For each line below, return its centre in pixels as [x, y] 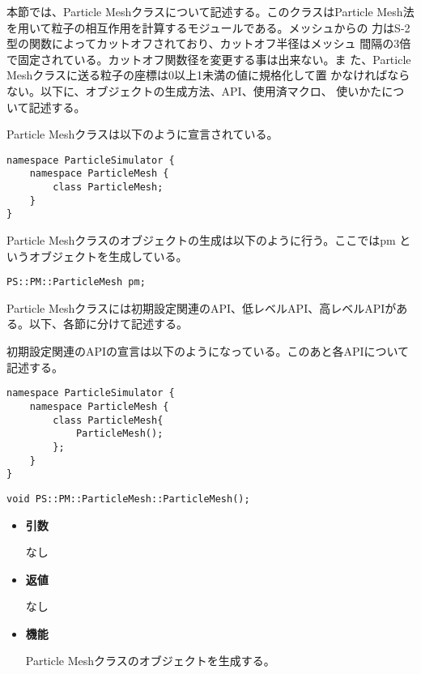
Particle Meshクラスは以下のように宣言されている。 [142, 134]
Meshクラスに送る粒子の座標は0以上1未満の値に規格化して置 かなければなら [208, 75]
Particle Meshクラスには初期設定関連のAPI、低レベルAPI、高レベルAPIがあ [207, 307]
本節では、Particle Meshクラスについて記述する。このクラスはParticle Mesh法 [210, 11]
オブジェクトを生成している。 [108, 256]
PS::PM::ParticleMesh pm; [76, 282]
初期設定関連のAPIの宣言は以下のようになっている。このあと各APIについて [208, 351]
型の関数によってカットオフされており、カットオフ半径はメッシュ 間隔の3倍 [209, 43]
